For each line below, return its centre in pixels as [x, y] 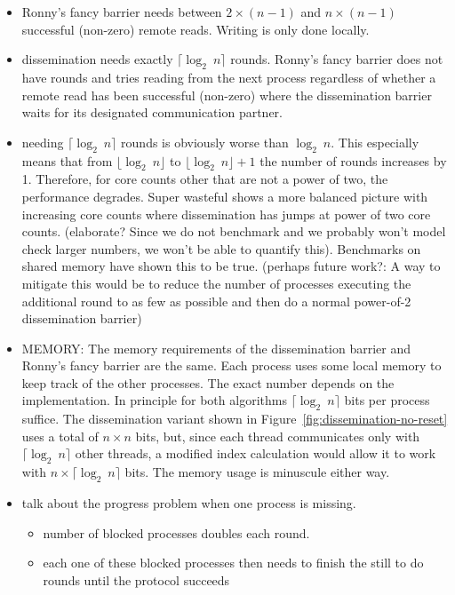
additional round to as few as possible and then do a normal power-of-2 [216, 301]
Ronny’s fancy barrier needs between [122, 12]
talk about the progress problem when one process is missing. [189, 503]
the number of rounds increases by [353, 160]
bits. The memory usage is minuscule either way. [257, 472]
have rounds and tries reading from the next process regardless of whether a [229, 77]
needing [43, 142]
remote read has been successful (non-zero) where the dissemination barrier [227, 95]
